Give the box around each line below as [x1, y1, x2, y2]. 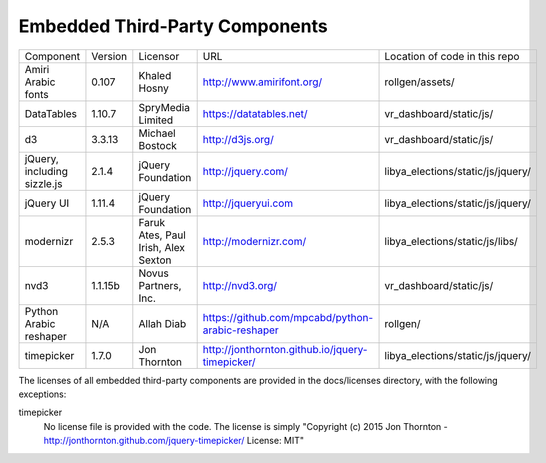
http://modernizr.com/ [202, 234, 307, 248]
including [24, 164, 69, 178]
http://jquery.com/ [202, 164, 289, 178]
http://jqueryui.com [202, 196, 294, 210]
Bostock [138, 138, 177, 152]
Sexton [138, 253, 172, 267]
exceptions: [18, 388, 67, 400]
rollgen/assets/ [384, 75, 455, 89]
